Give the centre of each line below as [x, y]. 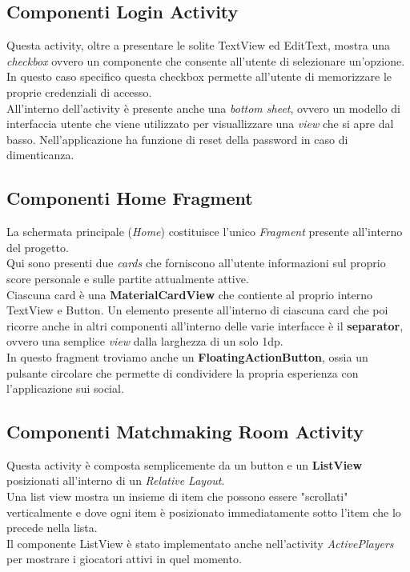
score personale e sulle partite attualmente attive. [128, 278]
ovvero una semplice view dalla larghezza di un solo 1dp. [145, 341]
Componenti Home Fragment [130, 198]
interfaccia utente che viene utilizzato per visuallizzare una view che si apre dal [200, 124]
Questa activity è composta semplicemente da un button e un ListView [185, 464]
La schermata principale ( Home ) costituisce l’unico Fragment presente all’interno [205, 232]
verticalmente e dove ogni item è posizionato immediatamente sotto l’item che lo [204, 512]
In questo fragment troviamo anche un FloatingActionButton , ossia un [187, 356]
